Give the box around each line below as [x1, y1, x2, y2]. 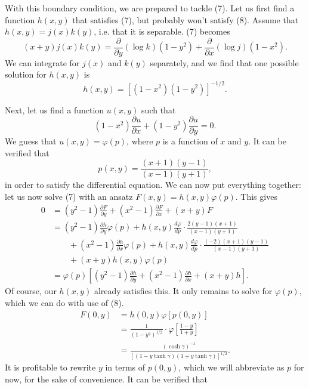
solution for [5, 68, 47, 81]
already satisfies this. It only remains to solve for [94, 285, 273, 297]
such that [141, 103, 176, 116]
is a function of [162, 135, 218, 147]
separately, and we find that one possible [150, 56, 299, 69]
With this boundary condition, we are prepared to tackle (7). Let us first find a [5, 2, 295, 14]
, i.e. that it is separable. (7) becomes [94, 25, 230, 38]
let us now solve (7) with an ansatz [5, 190, 133, 203]
